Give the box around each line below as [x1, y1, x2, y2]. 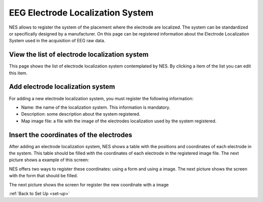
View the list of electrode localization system [9, 50, 149, 59]
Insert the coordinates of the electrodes [9, 131, 132, 139]
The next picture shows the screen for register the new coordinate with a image [9, 182, 169, 187]
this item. [9, 70, 28, 76]
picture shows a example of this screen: [9, 157, 90, 163]
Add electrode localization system [9, 83, 115, 91]
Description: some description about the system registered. [21, 111, 141, 117]
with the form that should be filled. [9, 173, 78, 179]
